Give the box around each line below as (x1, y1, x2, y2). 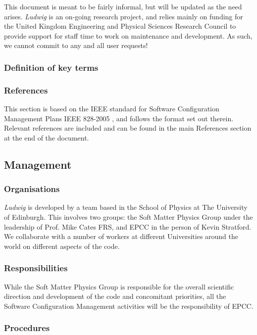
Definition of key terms (4, 61, 99, 73)
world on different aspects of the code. (4, 240, 120, 251)
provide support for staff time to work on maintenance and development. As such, (4, 30, 253, 41)
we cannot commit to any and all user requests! (4, 40, 148, 50)
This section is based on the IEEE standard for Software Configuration (4, 103, 219, 114)
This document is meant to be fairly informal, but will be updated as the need (4, 1, 242, 11)
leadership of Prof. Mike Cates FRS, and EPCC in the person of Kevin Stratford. (4, 221, 252, 232)
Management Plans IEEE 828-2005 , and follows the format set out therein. (4, 113, 234, 123)
